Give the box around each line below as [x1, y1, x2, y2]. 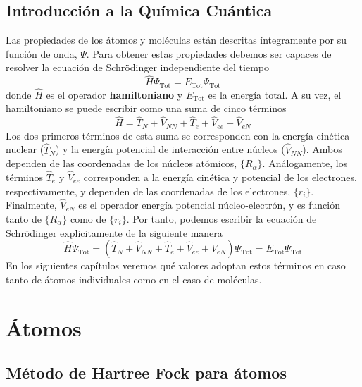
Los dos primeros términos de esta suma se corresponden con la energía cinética [6, 128, 350, 142]
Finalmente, [6, 197, 57, 212]
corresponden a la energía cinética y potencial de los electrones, [83, 169, 357, 184]
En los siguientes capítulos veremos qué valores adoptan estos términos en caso [6, 258, 346, 273]
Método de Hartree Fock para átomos [6, 362, 287, 383]
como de [70, 211, 106, 226]
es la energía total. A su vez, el [208, 87, 342, 102]
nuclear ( [6, 142, 44, 156]
